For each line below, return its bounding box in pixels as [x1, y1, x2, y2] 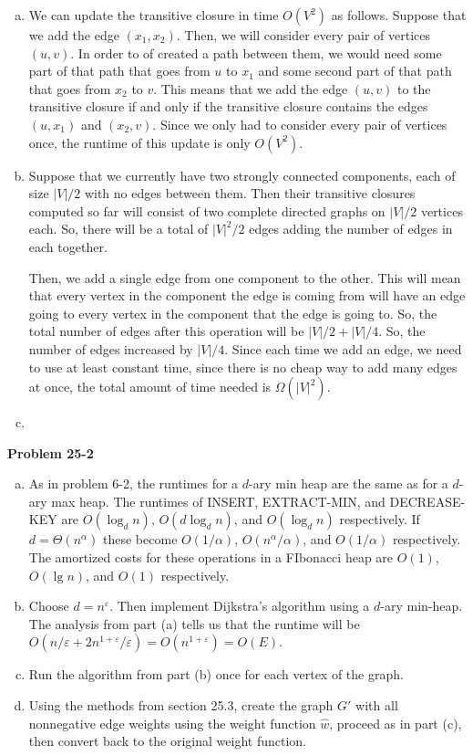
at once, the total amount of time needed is [28, 377, 272, 396]
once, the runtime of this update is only [28, 132, 251, 152]
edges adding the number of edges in [249, 219, 453, 238]
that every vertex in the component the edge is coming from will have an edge [28, 286, 466, 305]
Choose [28, 596, 69, 615]
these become [103, 530, 178, 549]
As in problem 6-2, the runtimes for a [28, 474, 239, 493]
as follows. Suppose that [331, 5, 467, 24]
